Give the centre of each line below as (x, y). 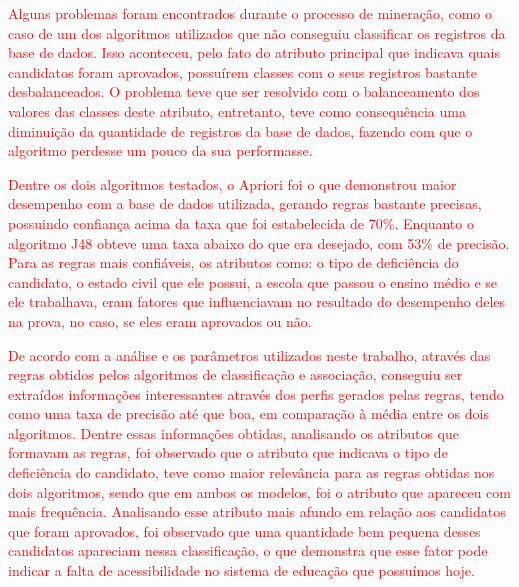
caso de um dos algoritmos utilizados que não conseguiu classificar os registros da (257, 32)
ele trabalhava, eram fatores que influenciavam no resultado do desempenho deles (257, 301)
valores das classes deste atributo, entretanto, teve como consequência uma (237, 110)
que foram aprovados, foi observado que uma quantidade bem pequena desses (244, 530)
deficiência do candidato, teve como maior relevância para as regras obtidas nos (251, 472)
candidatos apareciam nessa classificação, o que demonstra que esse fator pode (248, 550)
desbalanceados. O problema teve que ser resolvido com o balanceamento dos (244, 91)
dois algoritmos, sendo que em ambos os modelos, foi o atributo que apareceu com (259, 491)
